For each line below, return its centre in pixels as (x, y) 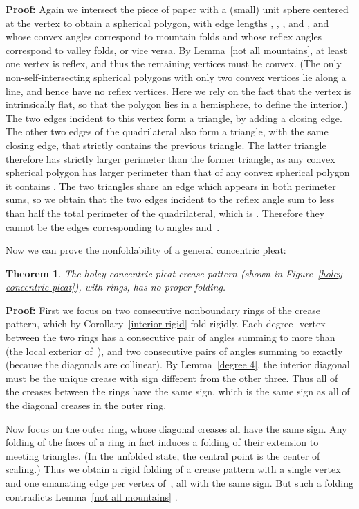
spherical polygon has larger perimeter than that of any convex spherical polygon (178, 172)
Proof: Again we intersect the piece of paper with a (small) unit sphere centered (177, 9)
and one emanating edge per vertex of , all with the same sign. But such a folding (179, 483)
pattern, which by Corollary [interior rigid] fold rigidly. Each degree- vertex (166, 323)
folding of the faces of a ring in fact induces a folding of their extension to (162, 442)
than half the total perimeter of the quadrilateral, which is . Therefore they (165, 213)
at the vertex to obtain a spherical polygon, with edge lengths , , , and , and (167, 23)
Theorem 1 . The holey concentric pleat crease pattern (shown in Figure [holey (174, 273)
